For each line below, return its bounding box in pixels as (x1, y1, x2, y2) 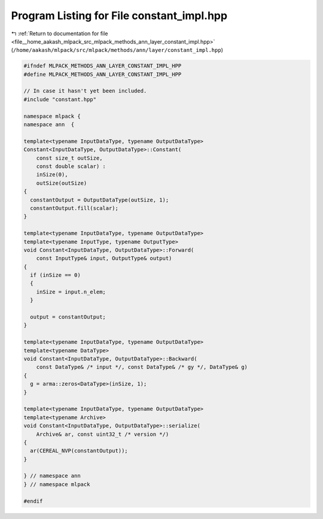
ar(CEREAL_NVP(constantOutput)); (30, 447, 128, 454)
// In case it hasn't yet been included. (23, 87, 147, 94)
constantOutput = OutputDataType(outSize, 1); (30, 196, 169, 203)
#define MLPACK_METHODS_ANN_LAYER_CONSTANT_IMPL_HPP (23, 71, 182, 78)
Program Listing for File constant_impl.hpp (11, 9, 227, 22)
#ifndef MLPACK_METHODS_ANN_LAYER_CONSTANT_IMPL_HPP (23, 63, 182, 69)
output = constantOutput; (30, 314, 106, 320)
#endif (23, 497, 43, 505)
